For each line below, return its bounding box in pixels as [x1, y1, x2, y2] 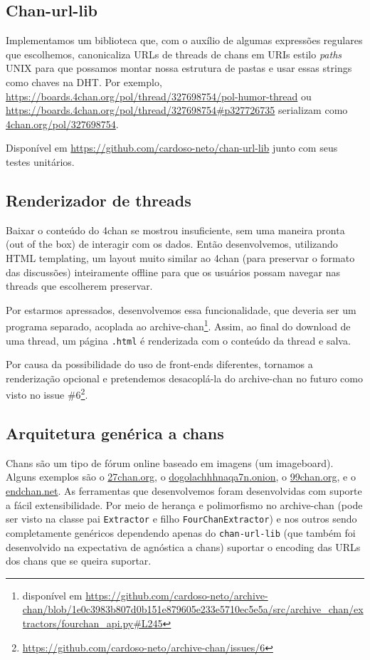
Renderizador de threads [6, 189, 191, 211]
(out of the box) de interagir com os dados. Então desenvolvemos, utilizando [6, 236, 338, 251]
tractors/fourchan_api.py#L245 [22, 615, 163, 630]
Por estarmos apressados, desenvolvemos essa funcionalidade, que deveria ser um [6, 302, 356, 317]
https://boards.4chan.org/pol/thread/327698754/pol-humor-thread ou [6, 88, 312, 103]
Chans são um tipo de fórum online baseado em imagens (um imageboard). [6, 455, 334, 470]
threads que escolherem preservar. [6, 278, 153, 293]
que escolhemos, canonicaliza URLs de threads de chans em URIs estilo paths [6, 46, 342, 61]
